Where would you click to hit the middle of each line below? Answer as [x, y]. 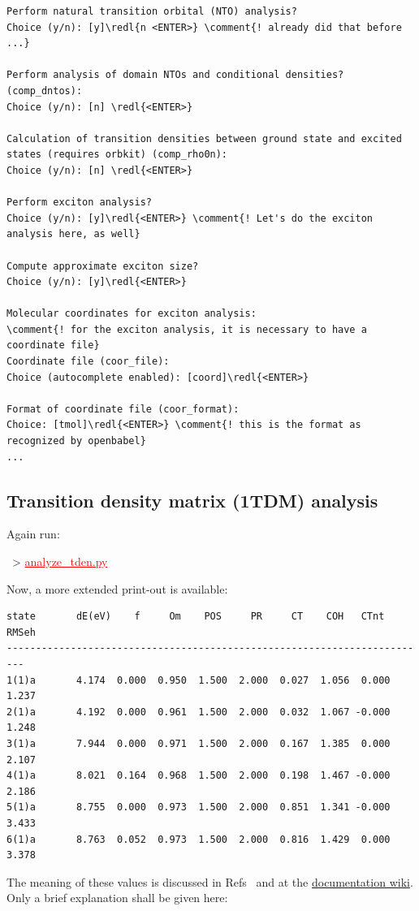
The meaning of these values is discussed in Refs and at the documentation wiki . [210, 881]
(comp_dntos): [45, 91]
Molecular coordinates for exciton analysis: [132, 314]
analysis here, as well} [73, 234]
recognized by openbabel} [76, 441]
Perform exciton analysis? [79, 203]
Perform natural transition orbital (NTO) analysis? [152, 11]
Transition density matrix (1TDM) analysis [192, 500]
